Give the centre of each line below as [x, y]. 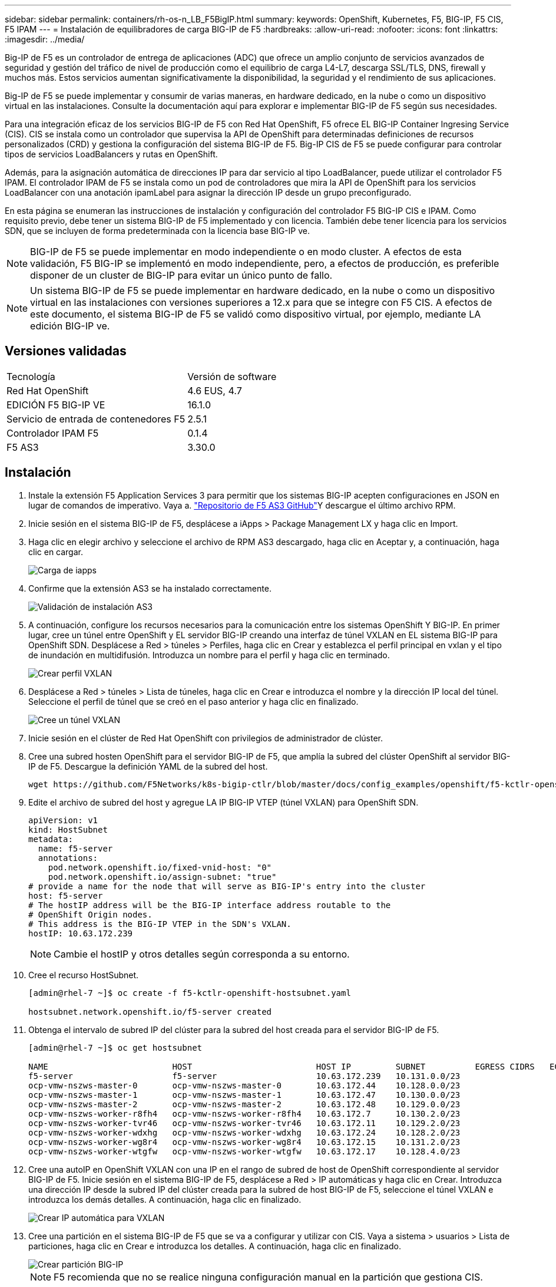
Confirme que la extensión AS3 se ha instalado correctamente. [150, 588]
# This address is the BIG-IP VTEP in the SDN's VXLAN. [160, 924]
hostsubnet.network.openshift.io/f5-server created [150, 1012]
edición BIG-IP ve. [70, 326]
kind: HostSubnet [68, 829]
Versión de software [232, 376]
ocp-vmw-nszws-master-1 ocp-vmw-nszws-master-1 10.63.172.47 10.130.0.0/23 [244, 1095]
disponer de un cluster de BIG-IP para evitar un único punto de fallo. [181, 275]
